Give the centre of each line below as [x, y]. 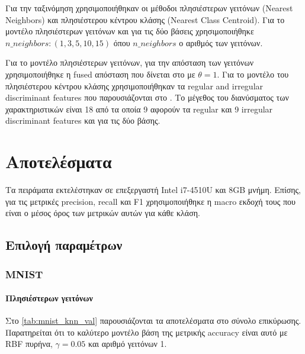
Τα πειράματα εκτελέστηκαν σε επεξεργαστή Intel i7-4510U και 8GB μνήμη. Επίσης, [153, 190]
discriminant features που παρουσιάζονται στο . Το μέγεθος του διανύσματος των [147, 97]
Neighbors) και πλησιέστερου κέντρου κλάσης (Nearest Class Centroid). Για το [145, 19]
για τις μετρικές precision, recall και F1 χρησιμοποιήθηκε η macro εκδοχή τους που [150, 201]
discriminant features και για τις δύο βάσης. [83, 120]
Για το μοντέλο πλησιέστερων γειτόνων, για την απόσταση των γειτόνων [129, 62]
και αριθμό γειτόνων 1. [128, 344]
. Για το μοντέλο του [253, 74]
